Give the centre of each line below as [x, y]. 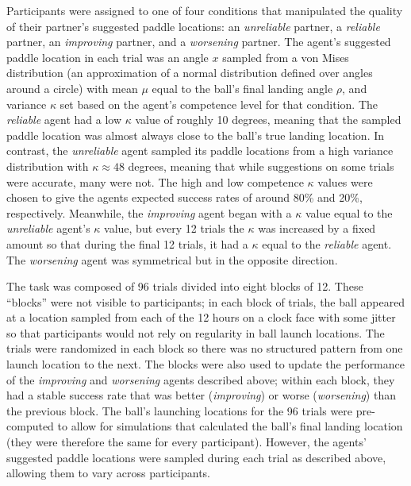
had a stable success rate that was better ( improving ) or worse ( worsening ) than [201, 395]
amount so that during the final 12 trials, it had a [127, 243]
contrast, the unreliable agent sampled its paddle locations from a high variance [200, 150]
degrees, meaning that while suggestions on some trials [261, 166]
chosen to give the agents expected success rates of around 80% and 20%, [184, 197]
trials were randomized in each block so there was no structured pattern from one [205, 348]
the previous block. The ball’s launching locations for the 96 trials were [180, 410]
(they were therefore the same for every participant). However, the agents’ [186, 442]
